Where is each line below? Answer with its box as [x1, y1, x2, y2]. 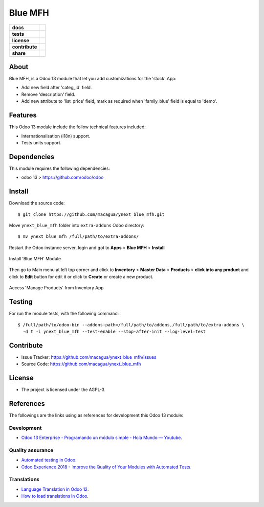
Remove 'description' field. [21, 91, 76, 97]
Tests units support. [21, 139, 62, 145]
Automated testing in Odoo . [21, 457, 77, 463]
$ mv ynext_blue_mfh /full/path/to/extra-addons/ [18, 234, 139, 239]
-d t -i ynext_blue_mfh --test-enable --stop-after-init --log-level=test [22, 328, 206, 334]
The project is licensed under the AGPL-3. [21, 387, 106, 392]
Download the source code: [9, 200, 65, 206]
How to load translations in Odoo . [21, 493, 89, 499]
